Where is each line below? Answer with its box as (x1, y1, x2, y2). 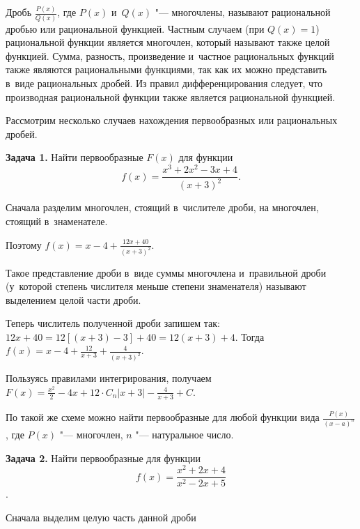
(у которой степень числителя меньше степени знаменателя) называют (6, 279, 306, 293)
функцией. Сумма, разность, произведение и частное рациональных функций (6, 48, 334, 63)
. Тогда (235, 329, 265, 344)
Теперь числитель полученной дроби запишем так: (6, 316, 220, 330)
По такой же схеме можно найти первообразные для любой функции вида (6, 410, 320, 424)
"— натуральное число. (135, 427, 234, 441)
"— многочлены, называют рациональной (155, 5, 331, 20)
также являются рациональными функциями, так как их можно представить (6, 62, 327, 77)
